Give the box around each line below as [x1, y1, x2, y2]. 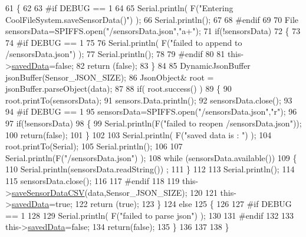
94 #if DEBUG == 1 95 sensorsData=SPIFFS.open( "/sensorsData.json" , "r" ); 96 [5, 105, 297, 118]
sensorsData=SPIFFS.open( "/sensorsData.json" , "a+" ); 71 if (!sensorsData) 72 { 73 [5, 25, 301, 37]
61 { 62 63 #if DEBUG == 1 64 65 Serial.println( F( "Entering [5, 2, 233, 14]
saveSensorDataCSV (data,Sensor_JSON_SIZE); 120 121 [11, 186, 218, 198]
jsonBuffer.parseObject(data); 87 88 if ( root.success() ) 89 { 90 [5, 82, 232, 95]
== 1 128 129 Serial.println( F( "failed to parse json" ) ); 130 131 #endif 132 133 [5, 209, 294, 221]
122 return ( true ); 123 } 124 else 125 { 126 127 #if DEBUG [75, 198, 292, 210]
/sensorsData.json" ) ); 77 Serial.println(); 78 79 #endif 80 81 [5, 48, 225, 60]
